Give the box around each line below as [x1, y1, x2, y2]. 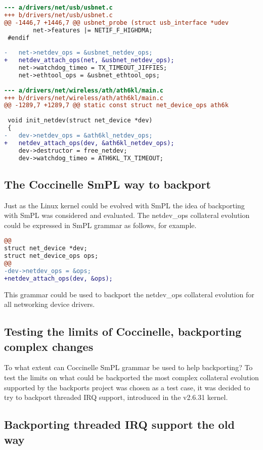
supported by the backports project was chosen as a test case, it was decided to [4, 382, 250, 392]
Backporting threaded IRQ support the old [4, 417, 235, 432]
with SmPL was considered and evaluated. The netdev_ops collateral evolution [4, 210, 250, 220]
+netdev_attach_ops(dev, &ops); [4, 275, 113, 282]
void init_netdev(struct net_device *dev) [8, 117, 153, 124]
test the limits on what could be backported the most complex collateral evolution [4, 372, 259, 382]
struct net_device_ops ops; [4, 252, 99, 260]
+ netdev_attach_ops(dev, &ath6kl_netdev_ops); [4, 139, 174, 147]
